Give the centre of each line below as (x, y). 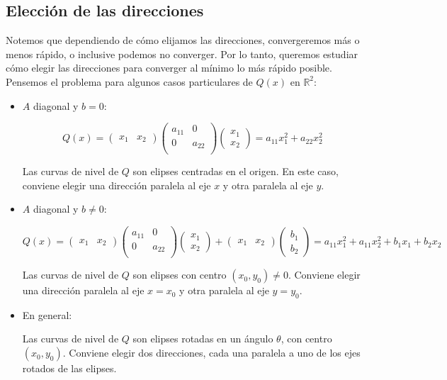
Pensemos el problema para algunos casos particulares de (129, 81)
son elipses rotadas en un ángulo (203, 339)
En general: (47, 314)
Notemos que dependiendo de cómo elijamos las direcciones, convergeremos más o (183, 40)
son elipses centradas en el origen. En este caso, (236, 171)
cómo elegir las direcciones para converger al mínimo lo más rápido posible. (169, 68)
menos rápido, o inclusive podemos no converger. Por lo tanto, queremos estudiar (182, 54)
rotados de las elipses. (69, 368)
